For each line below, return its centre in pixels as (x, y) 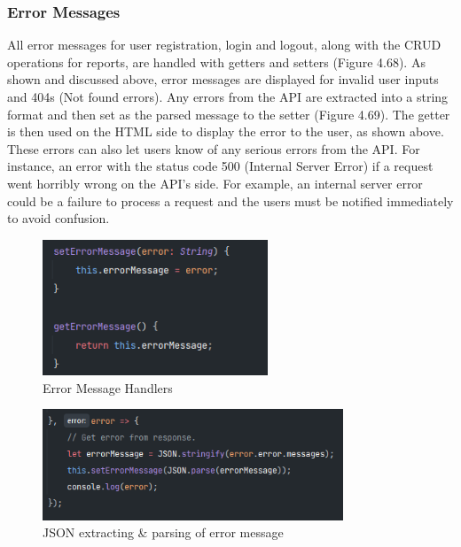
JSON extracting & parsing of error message (163, 532)
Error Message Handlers (108, 387)
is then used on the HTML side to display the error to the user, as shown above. (226, 131)
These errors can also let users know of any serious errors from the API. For (214, 148)
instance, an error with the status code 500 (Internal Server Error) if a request (220, 166)
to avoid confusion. (59, 218)
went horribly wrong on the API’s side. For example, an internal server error (215, 183)
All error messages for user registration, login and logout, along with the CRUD (224, 45)
